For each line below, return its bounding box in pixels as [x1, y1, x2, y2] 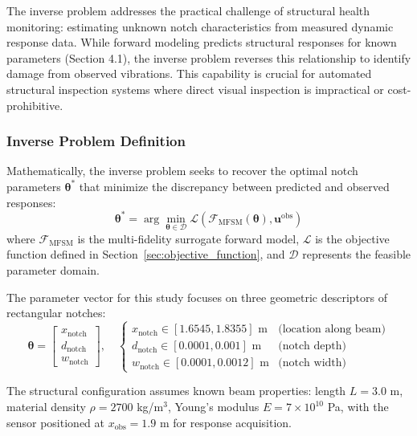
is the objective [315, 230, 390, 247]
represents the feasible [302, 246, 411, 263]
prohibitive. [6, 96, 63, 113]
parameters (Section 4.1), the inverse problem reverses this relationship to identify [6, 49, 411, 66]
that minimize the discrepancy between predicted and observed [79, 177, 390, 194]
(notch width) [278, 357, 346, 369]
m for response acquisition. [159, 414, 292, 430]
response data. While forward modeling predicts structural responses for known [6, 34, 397, 51]
